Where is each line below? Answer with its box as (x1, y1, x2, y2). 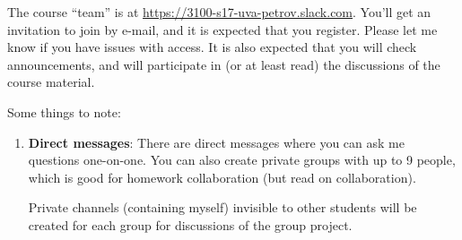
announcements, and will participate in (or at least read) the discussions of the (7, 55, 440, 73)
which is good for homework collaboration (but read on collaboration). (28, 167, 416, 186)
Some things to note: (7, 102, 121, 121)
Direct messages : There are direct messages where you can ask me (28, 133, 405, 151)
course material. (7, 73, 95, 91)
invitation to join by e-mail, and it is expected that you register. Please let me (7, 20, 438, 39)
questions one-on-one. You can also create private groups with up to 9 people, (28, 150, 456, 169)
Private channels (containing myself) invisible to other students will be (28, 198, 417, 217)
